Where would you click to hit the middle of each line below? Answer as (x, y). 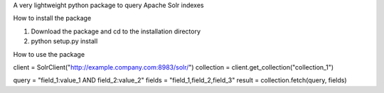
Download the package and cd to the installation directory (116, 31)
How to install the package (52, 18)
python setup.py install (64, 41)
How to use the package (49, 54)
